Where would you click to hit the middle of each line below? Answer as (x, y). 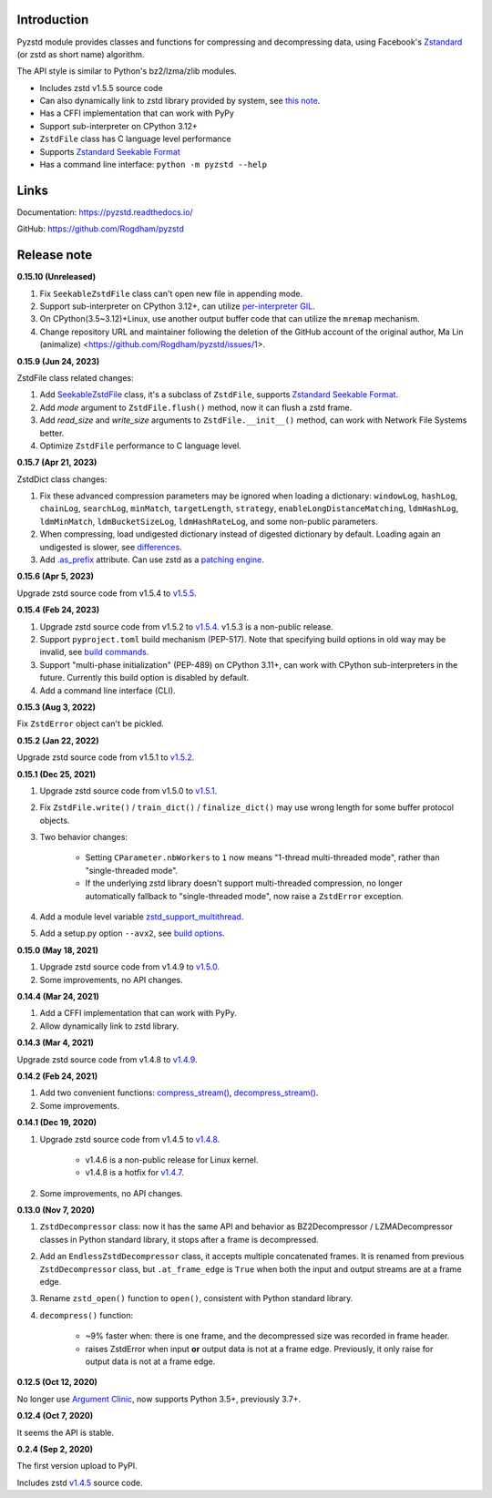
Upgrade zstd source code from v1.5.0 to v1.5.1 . (128, 790)
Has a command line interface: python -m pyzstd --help (154, 165)
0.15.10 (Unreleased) (56, 277)
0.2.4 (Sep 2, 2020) (55, 1449)
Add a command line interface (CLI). (108, 690)
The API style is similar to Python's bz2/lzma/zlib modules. (127, 71)
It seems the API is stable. (65, 1432)
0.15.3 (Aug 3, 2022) (56, 707)
